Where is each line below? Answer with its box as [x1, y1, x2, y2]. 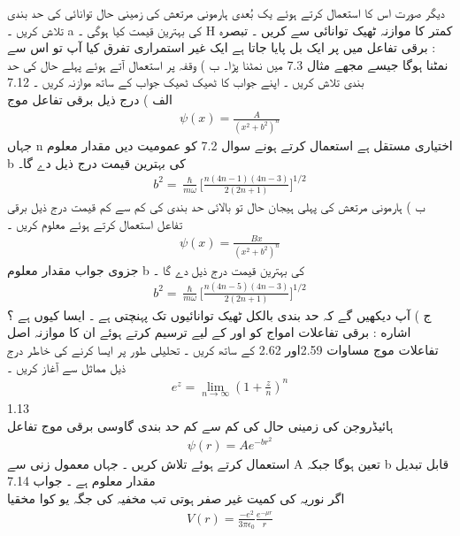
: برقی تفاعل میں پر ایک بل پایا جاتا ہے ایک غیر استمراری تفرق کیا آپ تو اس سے [7, 38, 436, 57]
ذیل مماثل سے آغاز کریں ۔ [7, 357, 126, 376]
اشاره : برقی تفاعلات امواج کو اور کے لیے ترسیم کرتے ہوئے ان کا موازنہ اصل [7, 323, 411, 341]
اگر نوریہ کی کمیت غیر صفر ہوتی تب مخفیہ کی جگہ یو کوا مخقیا [7, 489, 345, 508]
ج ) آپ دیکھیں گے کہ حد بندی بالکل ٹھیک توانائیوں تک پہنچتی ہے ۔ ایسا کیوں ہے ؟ [7, 305, 432, 324]
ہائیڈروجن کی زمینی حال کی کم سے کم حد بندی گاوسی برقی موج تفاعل [7, 416, 394, 434]
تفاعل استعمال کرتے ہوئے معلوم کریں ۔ [7, 214, 183, 233]
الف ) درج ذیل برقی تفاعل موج [7, 89, 172, 108]
